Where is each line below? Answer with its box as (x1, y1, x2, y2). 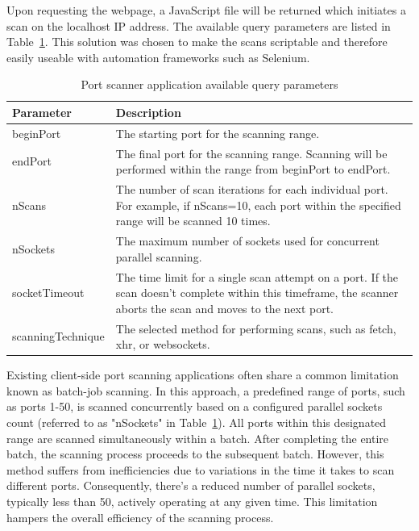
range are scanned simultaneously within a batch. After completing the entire (6, 429, 389, 446)
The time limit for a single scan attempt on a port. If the (115, 268, 399, 285)
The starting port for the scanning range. (115, 124, 320, 141)
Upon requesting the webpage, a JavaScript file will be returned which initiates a (6, 2, 406, 18)
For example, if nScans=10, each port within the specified (115, 196, 401, 213)
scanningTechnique (12, 328, 105, 345)
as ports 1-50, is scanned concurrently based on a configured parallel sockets (6, 398, 383, 415)
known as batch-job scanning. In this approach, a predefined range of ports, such (6, 382, 405, 399)
